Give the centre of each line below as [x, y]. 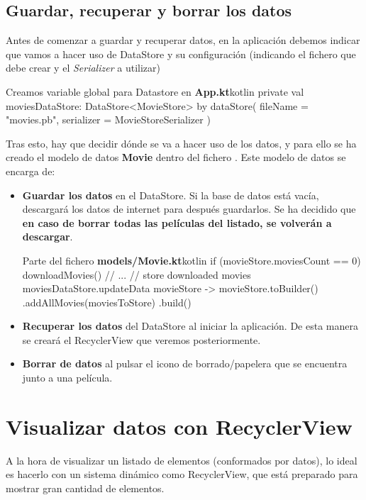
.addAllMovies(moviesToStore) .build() [107, 302]
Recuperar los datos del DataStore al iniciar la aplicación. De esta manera [190, 326]
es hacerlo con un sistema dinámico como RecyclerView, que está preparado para [182, 474]
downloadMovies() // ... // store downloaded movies [137, 274]
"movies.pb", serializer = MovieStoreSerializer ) [108, 120]
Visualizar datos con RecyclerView [179, 426]
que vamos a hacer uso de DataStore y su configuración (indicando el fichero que [181, 54]
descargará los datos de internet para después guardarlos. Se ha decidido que [189, 209]
